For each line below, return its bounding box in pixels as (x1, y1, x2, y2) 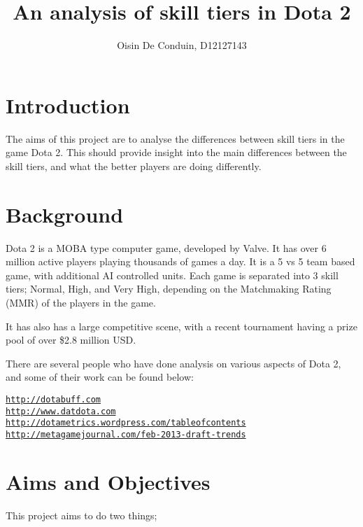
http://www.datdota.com (6, 406, 116, 416)
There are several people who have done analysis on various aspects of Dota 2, (6, 356, 341, 370)
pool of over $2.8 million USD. (6, 332, 136, 347)
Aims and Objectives (6, 467, 211, 496)
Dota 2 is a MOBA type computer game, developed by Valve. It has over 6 (6, 240, 327, 255)
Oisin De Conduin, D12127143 (117, 38, 247, 52)
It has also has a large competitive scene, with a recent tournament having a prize (6, 318, 357, 333)
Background (6, 199, 124, 228)
